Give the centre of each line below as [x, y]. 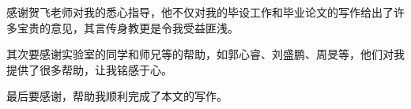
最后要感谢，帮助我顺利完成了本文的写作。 [117, 96]
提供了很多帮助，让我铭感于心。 [89, 69]
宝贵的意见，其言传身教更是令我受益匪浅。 [128, 27]
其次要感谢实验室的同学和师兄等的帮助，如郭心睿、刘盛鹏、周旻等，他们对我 [205, 54]
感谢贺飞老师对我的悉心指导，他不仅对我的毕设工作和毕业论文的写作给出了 [200, 12]
